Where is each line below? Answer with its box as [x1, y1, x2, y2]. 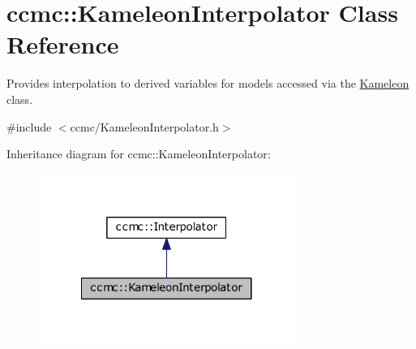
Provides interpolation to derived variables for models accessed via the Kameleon [6, 75, 410, 92]
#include [6, 118, 52, 135]
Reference [6, 28, 119, 61]
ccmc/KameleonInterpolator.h [70, 118, 219, 135]
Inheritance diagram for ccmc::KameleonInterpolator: [6, 145, 271, 162]
